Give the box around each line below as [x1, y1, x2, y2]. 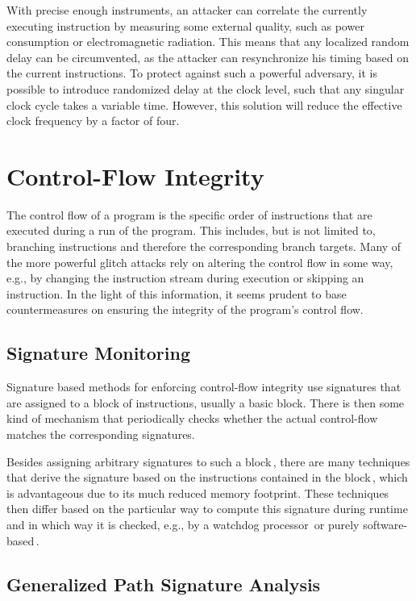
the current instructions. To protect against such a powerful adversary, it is [6, 65, 378, 81]
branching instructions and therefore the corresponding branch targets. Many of [6, 238, 401, 255]
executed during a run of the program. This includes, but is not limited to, [6, 222, 376, 239]
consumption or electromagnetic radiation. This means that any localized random [6, 33, 410, 50]
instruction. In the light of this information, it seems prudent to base [6, 285, 347, 302]
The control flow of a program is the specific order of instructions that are [6, 206, 372, 223]
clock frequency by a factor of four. [6, 112, 180, 129]
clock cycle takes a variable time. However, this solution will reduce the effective [6, 96, 402, 113]
